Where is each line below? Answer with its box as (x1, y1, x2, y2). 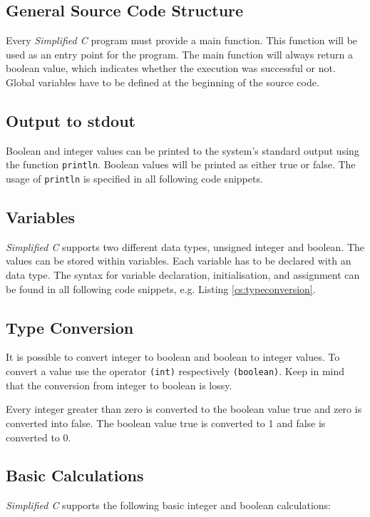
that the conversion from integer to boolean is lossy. (6, 377, 232, 392)
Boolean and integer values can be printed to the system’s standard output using (6, 143, 359, 158)
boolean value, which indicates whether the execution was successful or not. (6, 61, 336, 76)
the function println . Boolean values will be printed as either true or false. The (6, 157, 356, 172)
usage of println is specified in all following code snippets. (6, 171, 263, 186)
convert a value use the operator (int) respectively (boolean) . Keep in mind (6, 364, 345, 379)
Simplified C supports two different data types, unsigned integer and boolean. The (6, 239, 365, 254)
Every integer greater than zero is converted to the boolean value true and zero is (6, 401, 362, 416)
